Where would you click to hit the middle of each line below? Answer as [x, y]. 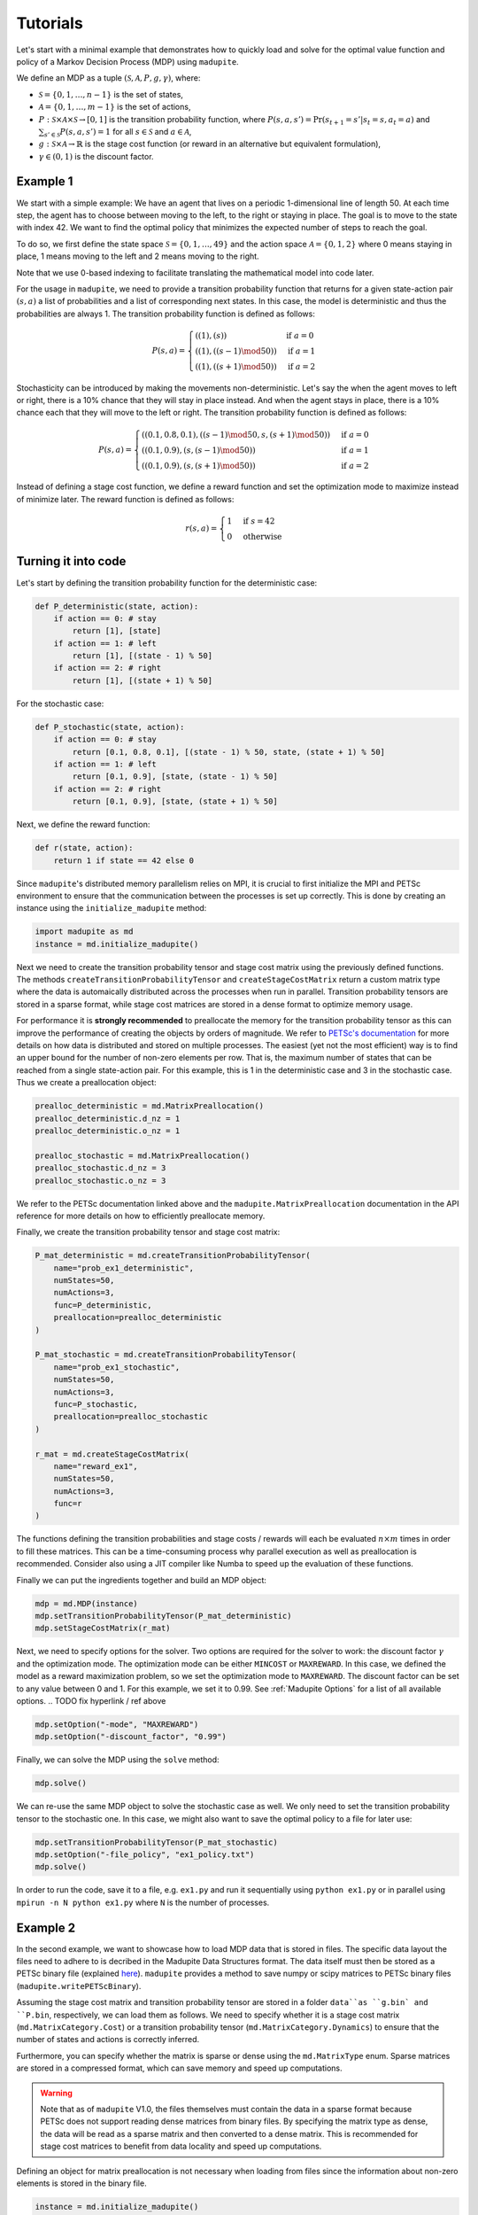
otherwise [262, 537]
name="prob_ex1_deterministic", [124, 1268]
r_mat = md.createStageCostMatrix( [112, 1454]
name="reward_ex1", [96, 1466]
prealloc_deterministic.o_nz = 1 [108, 1131]
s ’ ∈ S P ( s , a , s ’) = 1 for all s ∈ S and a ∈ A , [118, 132]
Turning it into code [71, 561]
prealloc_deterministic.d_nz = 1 [108, 1118]
